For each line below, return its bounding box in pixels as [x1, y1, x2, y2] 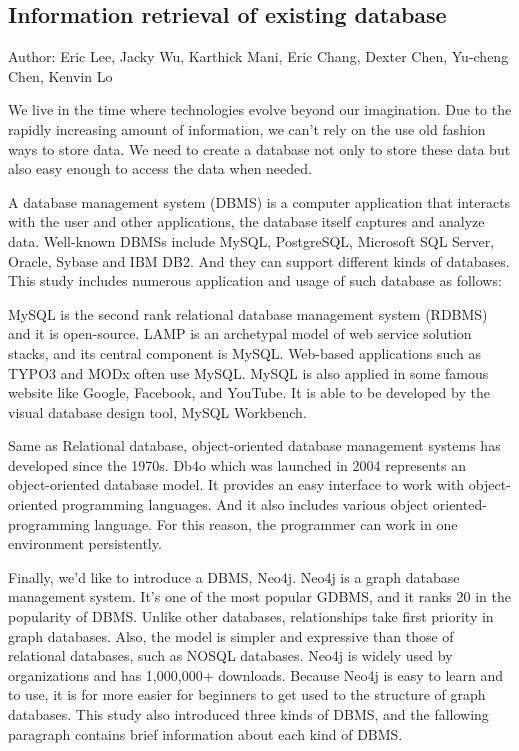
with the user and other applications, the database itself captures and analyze [8, 211, 485, 232]
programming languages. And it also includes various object [62, 494, 429, 515]
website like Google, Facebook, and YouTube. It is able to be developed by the [8, 382, 490, 403]
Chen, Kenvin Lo [8, 65, 113, 86]
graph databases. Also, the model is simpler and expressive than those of [8, 625, 454, 646]
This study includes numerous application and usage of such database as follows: [8, 270, 502, 291]
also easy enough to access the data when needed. [8, 158, 312, 179]
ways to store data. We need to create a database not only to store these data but [8, 138, 511, 159]
